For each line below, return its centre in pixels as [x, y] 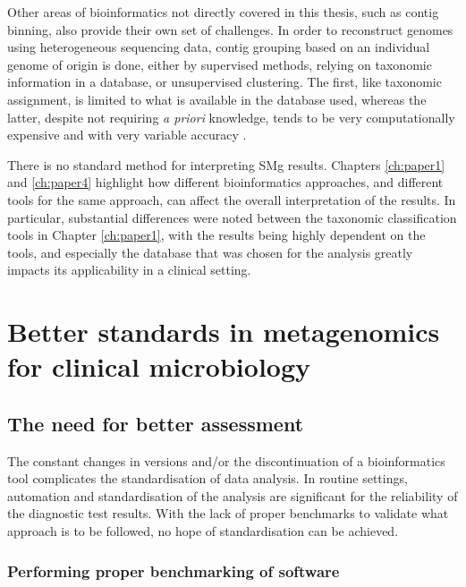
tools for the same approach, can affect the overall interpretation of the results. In [232, 199]
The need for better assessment [156, 423]
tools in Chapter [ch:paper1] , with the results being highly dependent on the [216, 235]
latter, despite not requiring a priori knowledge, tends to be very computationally [231, 117]
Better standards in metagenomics [224, 332]
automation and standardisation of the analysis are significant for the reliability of [233, 495]
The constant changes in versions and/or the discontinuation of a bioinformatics [226, 460]
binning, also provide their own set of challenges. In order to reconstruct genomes [230, 29]
